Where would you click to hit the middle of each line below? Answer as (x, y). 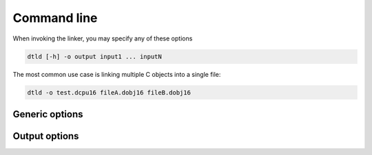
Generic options (48, 114)
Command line (55, 18)
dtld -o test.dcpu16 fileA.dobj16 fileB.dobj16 (109, 92)
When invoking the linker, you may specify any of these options (103, 38)
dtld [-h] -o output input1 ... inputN (94, 56)
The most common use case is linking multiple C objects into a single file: (117, 74)
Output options (46, 136)
